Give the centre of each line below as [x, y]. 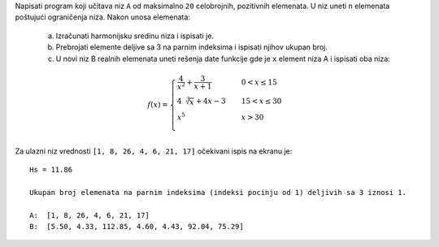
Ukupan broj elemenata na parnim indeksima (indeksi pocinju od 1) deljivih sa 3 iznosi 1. [218, 192]
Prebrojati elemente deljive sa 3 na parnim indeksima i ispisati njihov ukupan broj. [192, 47]
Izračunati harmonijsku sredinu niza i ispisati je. [135, 36]
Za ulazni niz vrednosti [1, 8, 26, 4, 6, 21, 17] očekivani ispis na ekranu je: [154, 151]
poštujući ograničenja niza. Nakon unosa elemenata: [103, 17]
